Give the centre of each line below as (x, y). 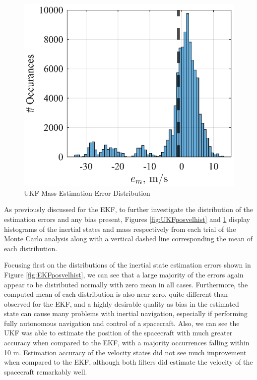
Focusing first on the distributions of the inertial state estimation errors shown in (128, 265)
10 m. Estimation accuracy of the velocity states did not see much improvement (125, 352)
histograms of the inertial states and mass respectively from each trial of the (120, 229)
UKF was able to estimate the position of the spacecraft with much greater (118, 333)
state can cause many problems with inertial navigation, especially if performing (126, 313)
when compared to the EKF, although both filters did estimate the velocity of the (128, 362)
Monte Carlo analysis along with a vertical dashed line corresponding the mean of (128, 239)
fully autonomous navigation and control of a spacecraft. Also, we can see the (122, 323)
